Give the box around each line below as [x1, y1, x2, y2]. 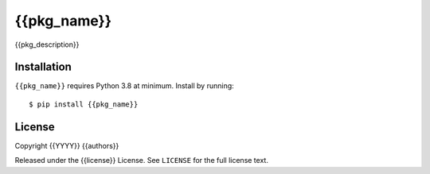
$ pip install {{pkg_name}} [29, 99, 139, 109]
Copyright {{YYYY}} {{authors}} [14, 141, 119, 150]
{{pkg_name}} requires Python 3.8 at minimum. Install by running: [14, 81, 234, 91]
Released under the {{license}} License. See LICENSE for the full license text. [14, 156, 268, 165]
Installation [14, 60, 72, 74]
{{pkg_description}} [14, 40, 80, 49]
